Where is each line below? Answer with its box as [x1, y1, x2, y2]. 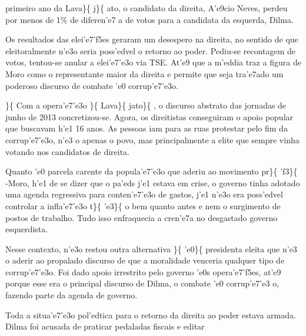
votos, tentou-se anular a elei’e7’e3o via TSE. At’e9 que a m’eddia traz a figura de [5, 56, 301, 68]
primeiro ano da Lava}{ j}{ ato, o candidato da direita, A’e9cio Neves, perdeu [5, 2, 288, 14]
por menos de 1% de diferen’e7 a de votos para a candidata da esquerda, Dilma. [5, 13, 294, 25]
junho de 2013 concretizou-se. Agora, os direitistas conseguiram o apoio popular [5, 110, 294, 123]
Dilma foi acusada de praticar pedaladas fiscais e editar [5, 320, 205, 332]
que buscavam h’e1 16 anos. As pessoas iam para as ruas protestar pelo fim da [5, 122, 288, 134]
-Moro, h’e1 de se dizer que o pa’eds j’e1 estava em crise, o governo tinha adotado [5, 176, 300, 189]
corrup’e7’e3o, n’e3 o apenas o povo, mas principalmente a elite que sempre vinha [5, 133, 300, 146]
